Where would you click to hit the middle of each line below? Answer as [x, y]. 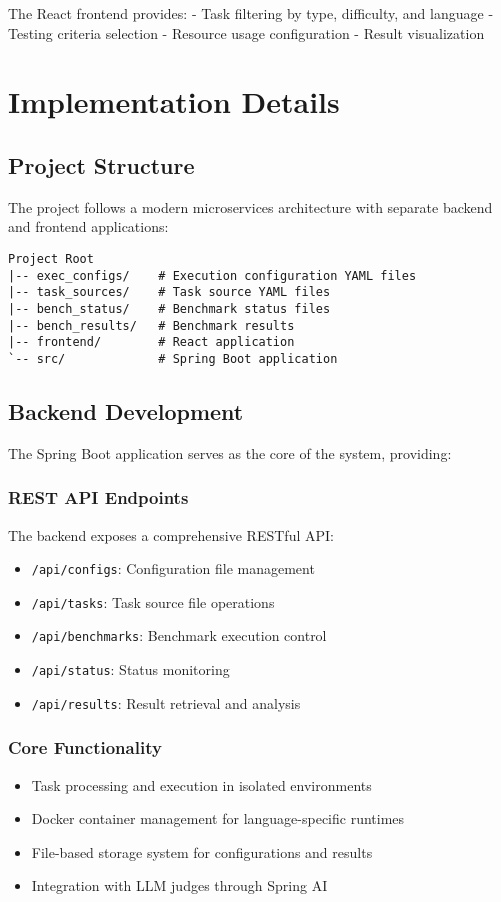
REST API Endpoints [98, 497]
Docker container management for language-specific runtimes [218, 818]
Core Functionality [85, 747]
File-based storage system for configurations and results [202, 851]
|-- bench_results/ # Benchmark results [151, 325]
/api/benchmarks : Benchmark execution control [179, 635]
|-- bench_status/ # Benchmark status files [169, 308]
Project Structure [101, 164]
